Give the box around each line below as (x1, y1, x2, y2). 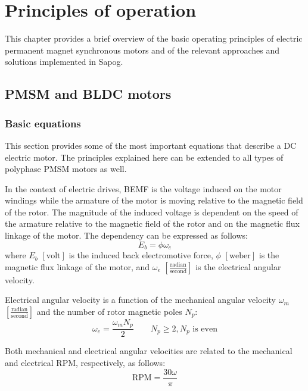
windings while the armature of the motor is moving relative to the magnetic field (5, 194, 303, 207)
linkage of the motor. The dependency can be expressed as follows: (5, 229, 248, 242)
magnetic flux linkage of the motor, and (5, 260, 150, 273)
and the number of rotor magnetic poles (36, 305, 182, 317)
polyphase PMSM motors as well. (5, 162, 127, 175)
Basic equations (5, 115, 81, 130)
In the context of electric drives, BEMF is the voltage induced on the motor (5, 182, 282, 195)
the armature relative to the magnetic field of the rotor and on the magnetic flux (5, 217, 300, 230)
